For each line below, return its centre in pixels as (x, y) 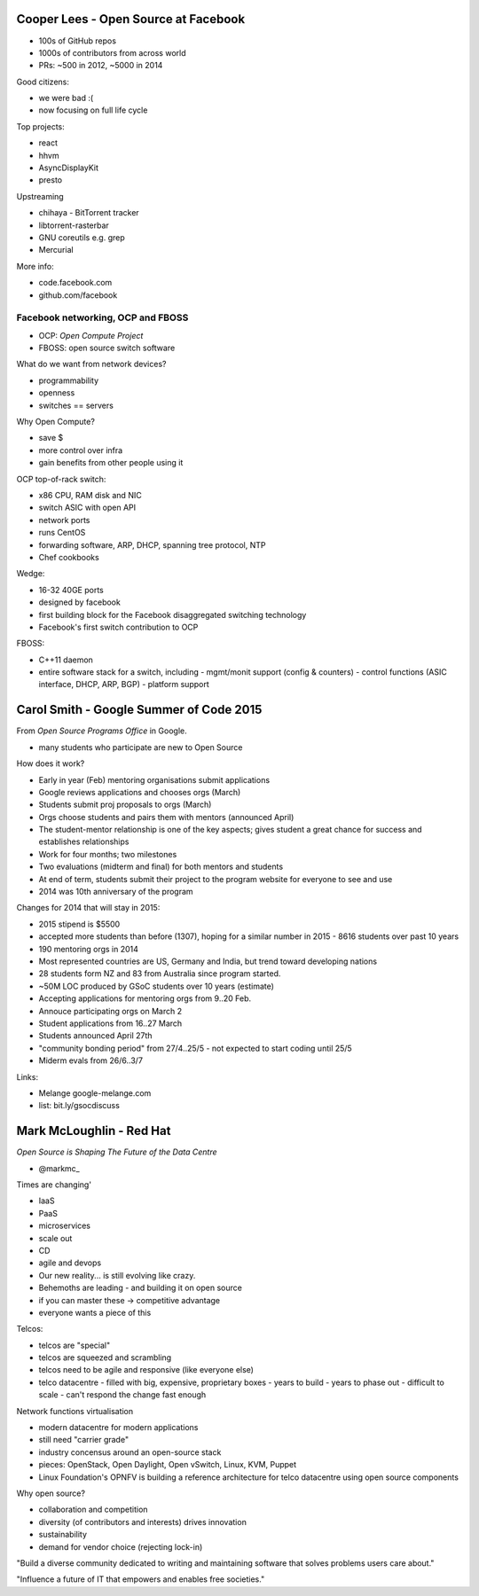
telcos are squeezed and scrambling (105, 1357)
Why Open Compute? (55, 422)
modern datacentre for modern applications (118, 1428)
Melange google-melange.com (95, 1093)
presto (50, 180)
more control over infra (81, 450)
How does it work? (51, 763)
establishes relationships (84, 841)
